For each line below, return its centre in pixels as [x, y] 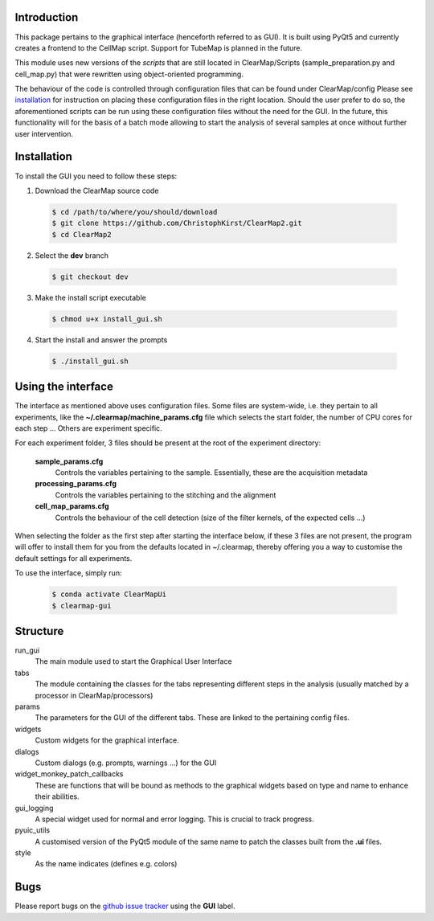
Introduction [47, 17]
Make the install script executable [90, 297]
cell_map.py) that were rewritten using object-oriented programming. [129, 74]
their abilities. [57, 796]
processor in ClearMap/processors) [94, 695]
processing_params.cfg [76, 484]
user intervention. [44, 133]
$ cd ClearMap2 [82, 234]
